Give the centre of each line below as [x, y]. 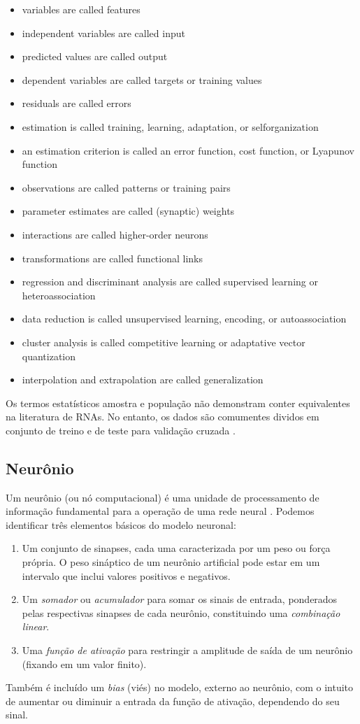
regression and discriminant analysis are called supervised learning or [170, 282]
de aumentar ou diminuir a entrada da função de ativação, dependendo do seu [173, 701]
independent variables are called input [103, 33]
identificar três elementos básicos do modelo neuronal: [121, 524]
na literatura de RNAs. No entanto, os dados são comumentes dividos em [163, 417]
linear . [36, 626]
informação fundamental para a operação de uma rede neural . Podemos [160, 511]
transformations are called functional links [113, 258]
